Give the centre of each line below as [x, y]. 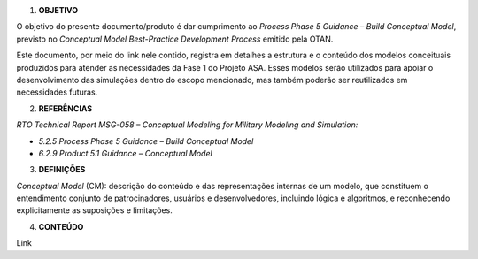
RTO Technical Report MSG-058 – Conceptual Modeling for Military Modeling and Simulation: [187, 125]
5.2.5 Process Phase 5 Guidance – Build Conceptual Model [146, 141]
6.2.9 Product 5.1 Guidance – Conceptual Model [125, 153]
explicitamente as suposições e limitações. [94, 210]
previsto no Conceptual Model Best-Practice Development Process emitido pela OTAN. [175, 39]
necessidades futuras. [57, 92]
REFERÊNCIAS [66, 108]
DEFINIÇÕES [62, 170]
